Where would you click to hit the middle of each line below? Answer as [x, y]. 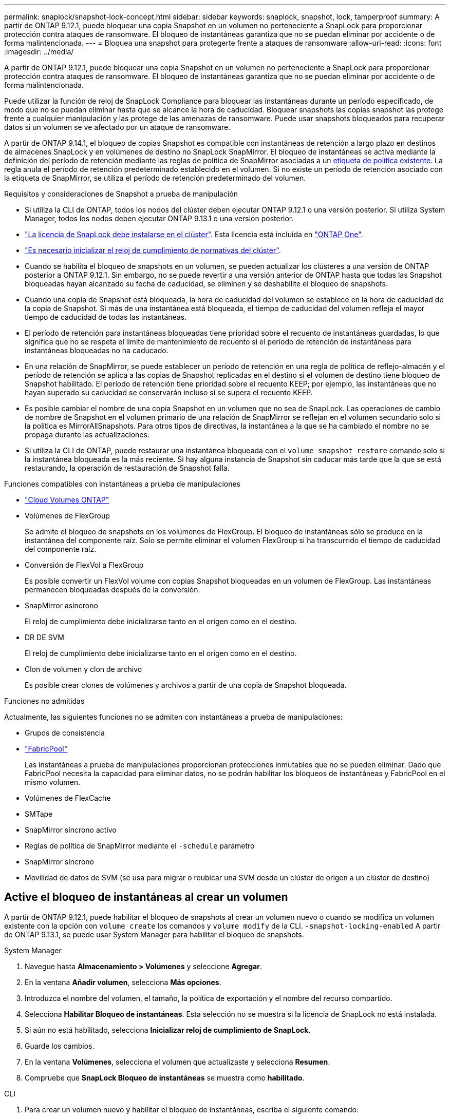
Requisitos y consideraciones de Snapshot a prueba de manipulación [121, 194]
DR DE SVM [44, 637]
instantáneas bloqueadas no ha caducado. [97, 350]
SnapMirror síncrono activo [71, 830]
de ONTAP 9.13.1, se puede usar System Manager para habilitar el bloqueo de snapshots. [154, 934]
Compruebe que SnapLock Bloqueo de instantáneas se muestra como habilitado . [165, 1077]
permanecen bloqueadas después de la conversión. [113, 590]
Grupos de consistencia [65, 733]
